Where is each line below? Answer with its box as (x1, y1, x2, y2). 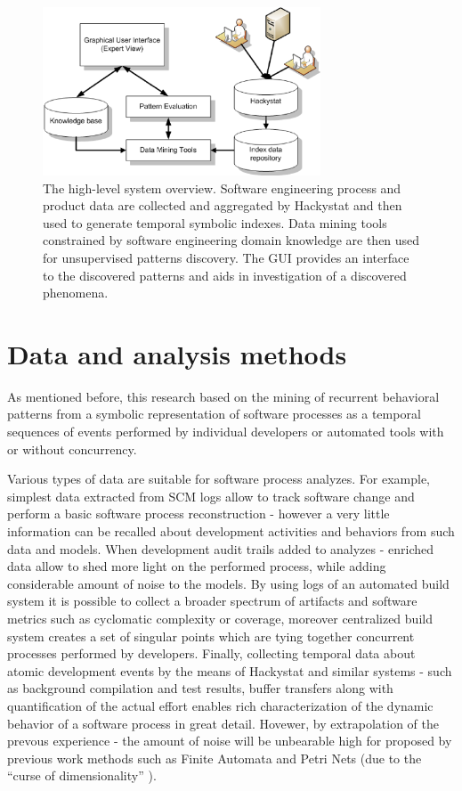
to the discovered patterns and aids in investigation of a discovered (43, 265, 407, 284)
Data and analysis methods (7, 335, 347, 371)
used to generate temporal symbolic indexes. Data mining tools (43, 213, 387, 232)
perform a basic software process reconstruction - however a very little (7, 504, 390, 523)
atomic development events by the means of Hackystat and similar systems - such (7, 661, 452, 680)
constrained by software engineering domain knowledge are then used (43, 231, 420, 249)
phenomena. (43, 283, 109, 302)
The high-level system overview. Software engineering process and (43, 178, 401, 197)
